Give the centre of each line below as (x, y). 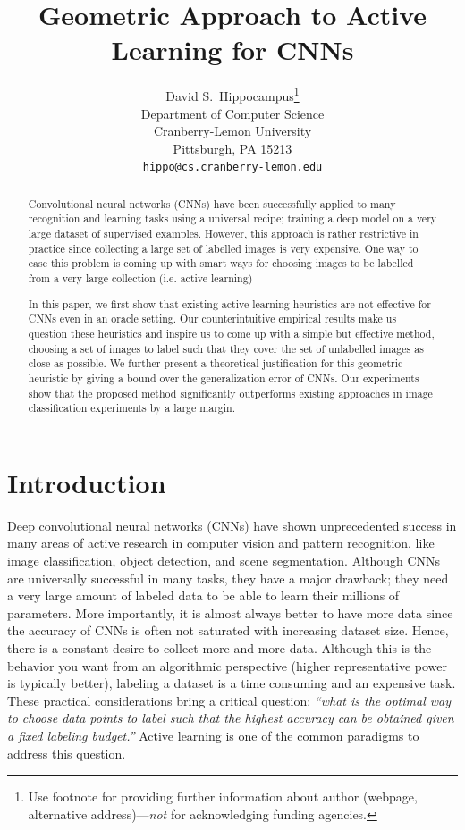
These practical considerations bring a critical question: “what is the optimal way (229, 700)
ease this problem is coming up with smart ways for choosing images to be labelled (221, 263)
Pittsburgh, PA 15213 (232, 148)
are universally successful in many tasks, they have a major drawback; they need (228, 578)
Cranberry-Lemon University (232, 131)
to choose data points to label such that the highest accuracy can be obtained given (231, 718)
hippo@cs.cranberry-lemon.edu (232, 168)
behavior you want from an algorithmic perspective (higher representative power (228, 665)
